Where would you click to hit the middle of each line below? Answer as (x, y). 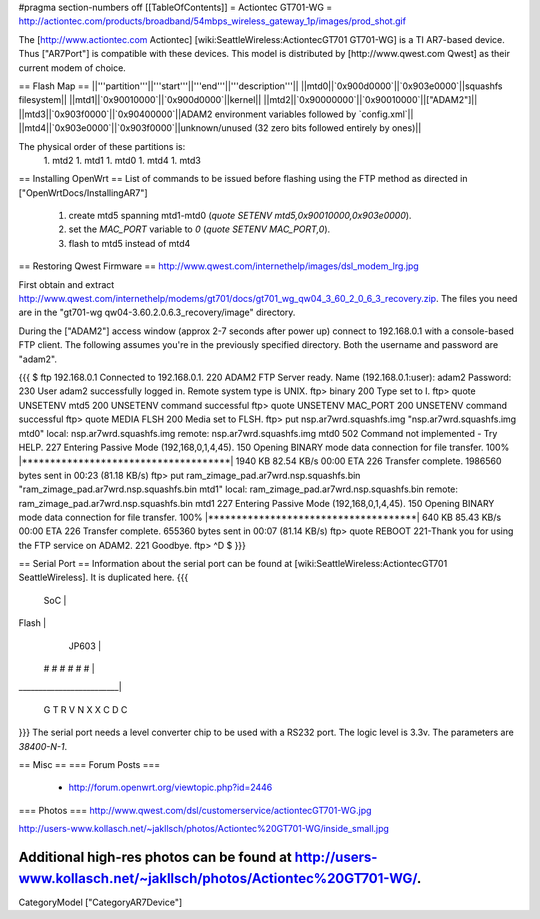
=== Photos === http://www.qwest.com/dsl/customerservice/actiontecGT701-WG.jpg (195, 810)
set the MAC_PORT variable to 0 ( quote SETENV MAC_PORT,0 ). (199, 229)
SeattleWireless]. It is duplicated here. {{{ (103, 577)
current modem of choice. (72, 67)
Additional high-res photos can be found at (155, 856)
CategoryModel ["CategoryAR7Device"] (100, 902)
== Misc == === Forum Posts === (89, 764)
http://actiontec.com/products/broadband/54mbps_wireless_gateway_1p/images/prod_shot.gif (212, 21)
